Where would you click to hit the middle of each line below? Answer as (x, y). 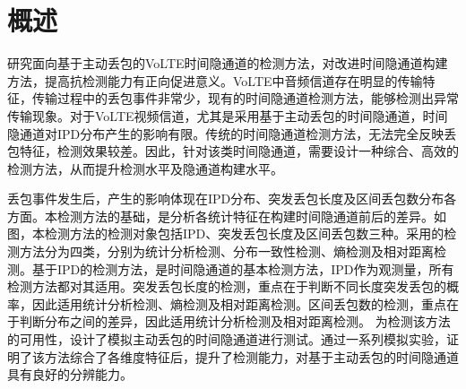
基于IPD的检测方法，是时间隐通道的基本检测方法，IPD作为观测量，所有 (243, 268)
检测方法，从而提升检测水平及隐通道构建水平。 (145, 168)
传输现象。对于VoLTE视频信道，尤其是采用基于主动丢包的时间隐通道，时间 (228, 115)
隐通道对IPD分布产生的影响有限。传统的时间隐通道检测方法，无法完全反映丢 (232, 133)
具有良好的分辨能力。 (70, 374)
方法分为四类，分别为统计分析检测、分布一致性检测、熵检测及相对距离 (226, 251)
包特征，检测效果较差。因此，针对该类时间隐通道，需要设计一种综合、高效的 (233, 151)
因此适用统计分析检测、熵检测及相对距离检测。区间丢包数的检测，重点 (239, 303)
